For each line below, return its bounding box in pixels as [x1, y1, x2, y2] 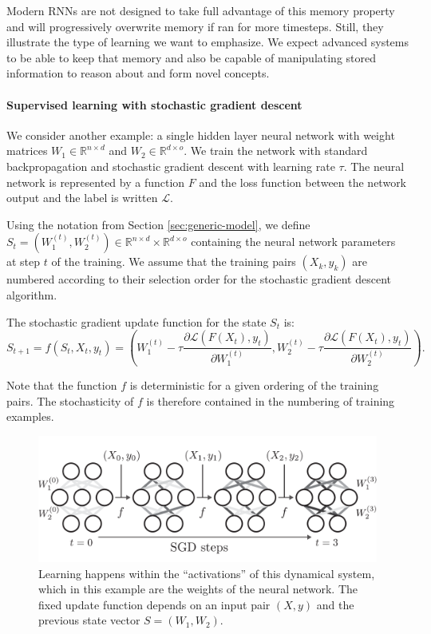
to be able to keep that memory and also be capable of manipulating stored [6, 49, 377, 65]
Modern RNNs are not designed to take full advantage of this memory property [6, 2, 395, 18]
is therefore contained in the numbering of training [146, 392, 395, 409]
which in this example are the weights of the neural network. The [38, 581, 358, 597]
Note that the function [6, 377, 117, 394]
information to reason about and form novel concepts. [6, 65, 270, 81]
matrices [6, 142, 48, 159]
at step [6, 253, 41, 270]
